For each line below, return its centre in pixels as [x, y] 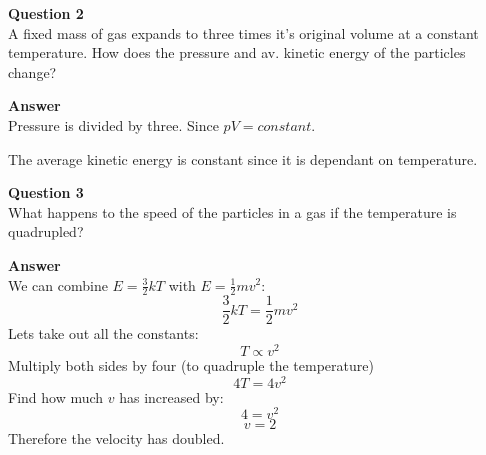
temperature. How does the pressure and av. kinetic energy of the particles [237, 52]
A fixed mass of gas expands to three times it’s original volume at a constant [243, 32]
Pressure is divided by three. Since [113, 124]
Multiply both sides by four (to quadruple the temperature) [191, 365]
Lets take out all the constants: [103, 333]
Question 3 [46, 192]
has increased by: [171, 396]
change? [32, 71]
